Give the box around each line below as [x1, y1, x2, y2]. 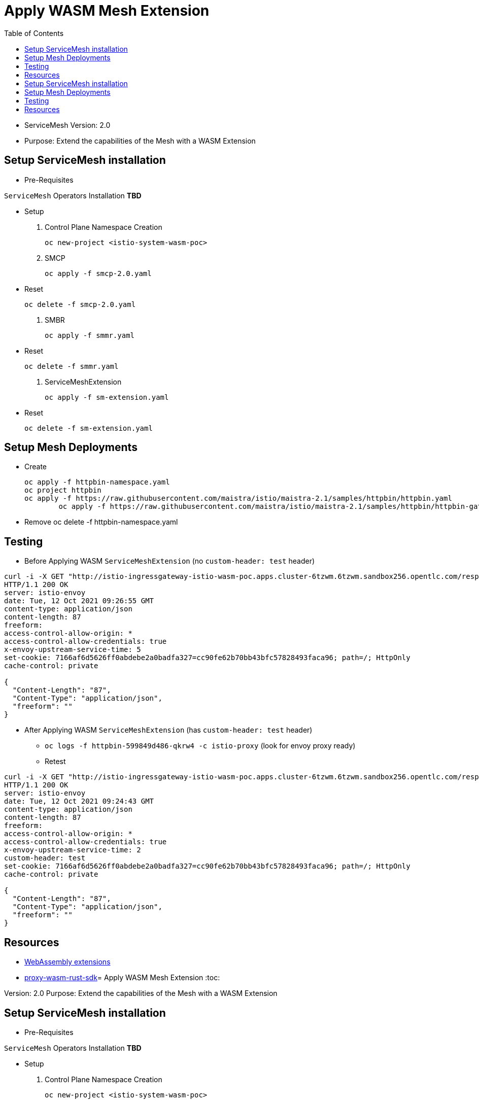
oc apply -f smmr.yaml [45, 331, 135, 339]
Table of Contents [4, 28, 64, 38]
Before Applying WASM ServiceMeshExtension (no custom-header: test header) [24, 557, 315, 566]
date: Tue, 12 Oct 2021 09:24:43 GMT [4, 797, 154, 806]
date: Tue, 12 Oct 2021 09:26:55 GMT [4, 597, 154, 605]
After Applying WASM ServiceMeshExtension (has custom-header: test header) [24, 726, 313, 735]
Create [24, 462, 47, 471]
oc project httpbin [24, 486, 101, 495]
